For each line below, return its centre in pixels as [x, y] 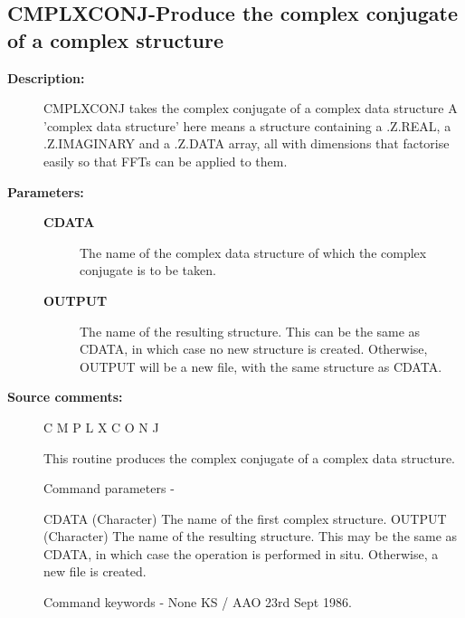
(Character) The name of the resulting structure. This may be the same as [251, 536]
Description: [46, 77]
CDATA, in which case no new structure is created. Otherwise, [254, 349]
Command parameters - [109, 488]
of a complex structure [116, 39]
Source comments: [65, 397]
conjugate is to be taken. [148, 270]
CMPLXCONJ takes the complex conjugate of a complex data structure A [251, 108]
